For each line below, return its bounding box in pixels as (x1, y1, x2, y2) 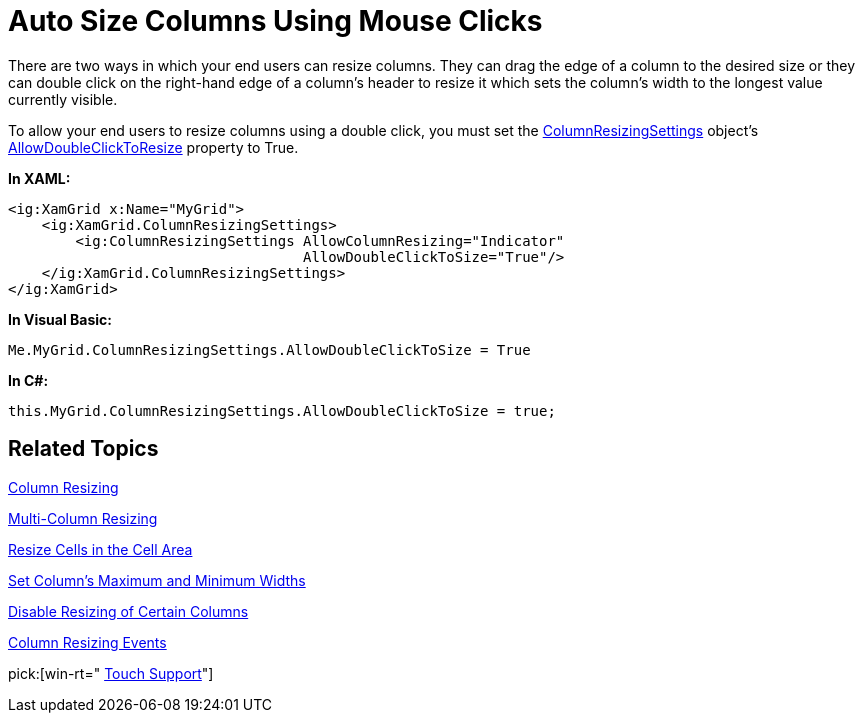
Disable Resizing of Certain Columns (8, 602, 249, 620)
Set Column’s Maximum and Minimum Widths (8, 571, 306, 589)
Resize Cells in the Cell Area (8, 540, 193, 558)
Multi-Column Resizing (8, 509, 158, 527)
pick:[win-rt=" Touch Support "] (8, 664, 214, 682)
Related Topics (8, 436, 159, 462)
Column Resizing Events (8, 633, 167, 651)
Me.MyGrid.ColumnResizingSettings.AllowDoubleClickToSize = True (8, 341, 531, 358)
